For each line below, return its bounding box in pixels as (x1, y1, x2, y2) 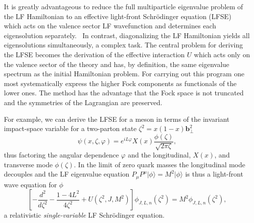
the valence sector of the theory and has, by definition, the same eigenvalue (4, 59, 230, 69)
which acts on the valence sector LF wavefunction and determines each (4, 21, 216, 31)
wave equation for (4, 179, 57, 189)
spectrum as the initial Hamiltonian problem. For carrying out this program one (4, 68, 245, 79)
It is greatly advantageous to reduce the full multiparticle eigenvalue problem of (4, 1, 243, 11)
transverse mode (4, 159, 53, 169)
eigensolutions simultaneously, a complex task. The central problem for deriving (4, 40, 243, 50)
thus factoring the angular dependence (4, 150, 119, 160)
